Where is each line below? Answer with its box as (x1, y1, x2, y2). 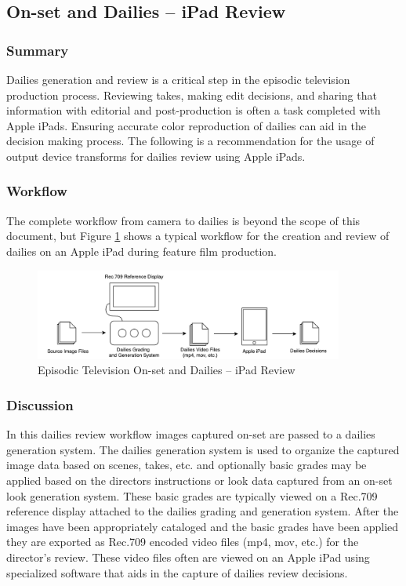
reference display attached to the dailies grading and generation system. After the (6, 503, 399, 519)
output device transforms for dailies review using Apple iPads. (6, 147, 306, 164)
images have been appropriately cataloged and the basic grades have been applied (6, 518, 399, 534)
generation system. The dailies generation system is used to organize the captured (6, 441, 400, 457)
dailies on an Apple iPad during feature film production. (6, 242, 277, 259)
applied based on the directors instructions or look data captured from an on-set (6, 472, 393, 488)
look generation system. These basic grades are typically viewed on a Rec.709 (6, 487, 378, 504)
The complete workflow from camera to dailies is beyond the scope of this (6, 212, 361, 228)
